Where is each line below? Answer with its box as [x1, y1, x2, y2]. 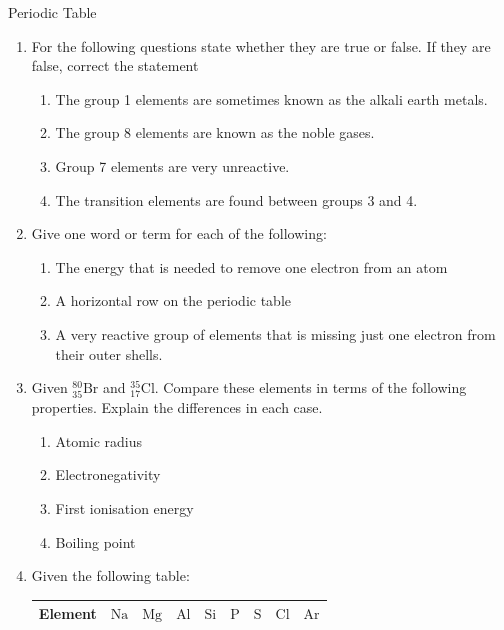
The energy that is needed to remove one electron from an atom [55, 256, 448, 277]
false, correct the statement [31, 55, 199, 76]
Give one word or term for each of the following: [31, 223, 327, 244]
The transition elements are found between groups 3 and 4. [55, 189, 418, 210]
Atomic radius [55, 430, 143, 451]
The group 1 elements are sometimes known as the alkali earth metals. [55, 88, 488, 109]
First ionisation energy [55, 498, 194, 519]
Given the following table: [31, 565, 190, 586]
